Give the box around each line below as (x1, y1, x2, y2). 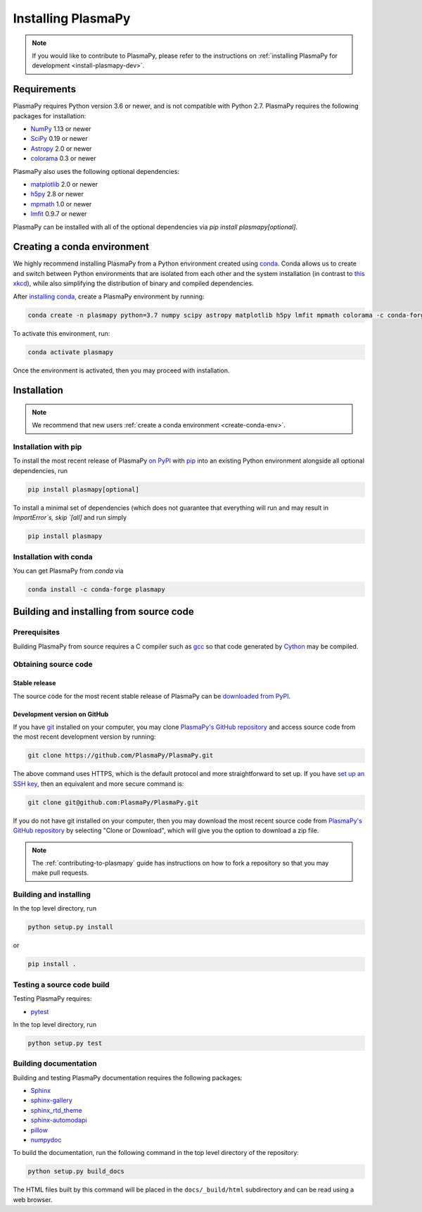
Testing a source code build (13, 980, 110, 989)
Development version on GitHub (13, 710, 109, 718)
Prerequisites (13, 627, 60, 637)
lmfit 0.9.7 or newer (30, 210, 87, 218)
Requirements (13, 83, 77, 95)
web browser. (13, 1195, 53, 1204)
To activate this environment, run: (13, 329, 110, 337)
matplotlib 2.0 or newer (30, 180, 98, 188)
